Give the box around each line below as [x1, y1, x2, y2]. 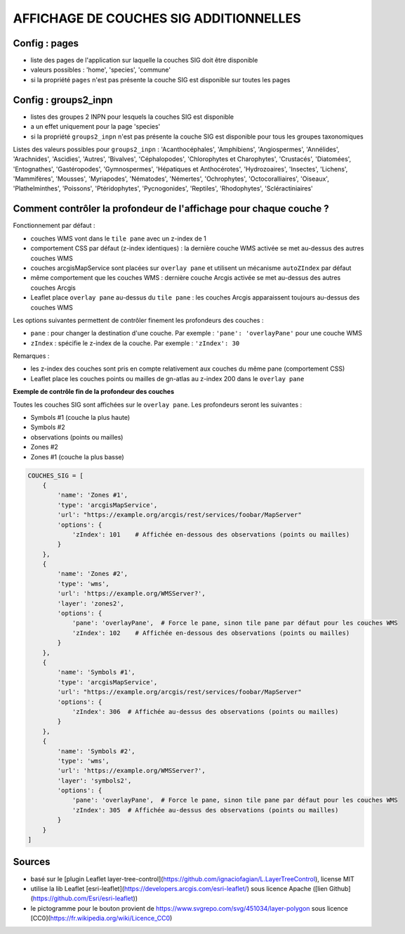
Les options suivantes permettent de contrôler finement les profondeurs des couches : [13, 316, 264, 324]
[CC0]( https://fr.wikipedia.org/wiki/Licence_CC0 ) [30, 914, 173, 923]
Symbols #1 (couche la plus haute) [30, 414, 131, 422]
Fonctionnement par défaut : [13, 222, 95, 230]
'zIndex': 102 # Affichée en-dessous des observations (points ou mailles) [72, 629, 350, 636]
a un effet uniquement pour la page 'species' [30, 122, 161, 131]
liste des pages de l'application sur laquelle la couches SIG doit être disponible [30, 56, 258, 65]
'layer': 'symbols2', [57, 776, 132, 784]
